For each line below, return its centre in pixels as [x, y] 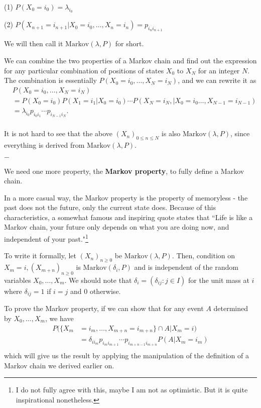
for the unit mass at [219, 280]
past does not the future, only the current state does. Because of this [110, 207]
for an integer [219, 70]
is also [171, 133]
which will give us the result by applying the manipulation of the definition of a [126, 355]
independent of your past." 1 [46, 238]
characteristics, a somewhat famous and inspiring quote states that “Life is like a [128, 217]
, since [240, 133]
